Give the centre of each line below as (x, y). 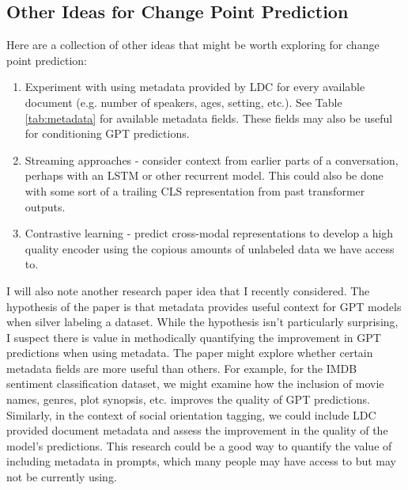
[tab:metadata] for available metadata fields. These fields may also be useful (209, 118)
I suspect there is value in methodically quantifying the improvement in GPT (194, 337)
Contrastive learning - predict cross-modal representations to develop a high (209, 233)
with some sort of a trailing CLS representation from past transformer (195, 190)
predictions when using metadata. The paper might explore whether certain (190, 353)
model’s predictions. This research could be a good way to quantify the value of (199, 445)
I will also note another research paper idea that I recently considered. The (188, 290)
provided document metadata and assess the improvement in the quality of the (197, 430)
